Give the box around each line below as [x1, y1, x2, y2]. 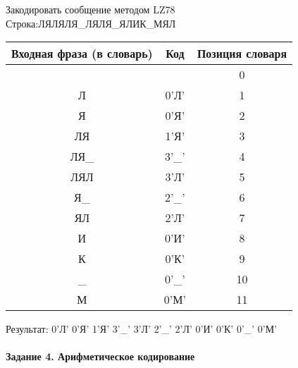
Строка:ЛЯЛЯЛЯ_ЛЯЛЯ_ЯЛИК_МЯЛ [6, 16, 176, 30]
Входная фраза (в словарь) [11, 45, 153, 62]
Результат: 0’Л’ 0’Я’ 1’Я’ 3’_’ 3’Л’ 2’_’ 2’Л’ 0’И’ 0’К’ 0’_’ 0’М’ [6, 321, 278, 336]
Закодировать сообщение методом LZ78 [6, 2, 175, 16]
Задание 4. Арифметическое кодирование [6, 349, 195, 364]
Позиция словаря [197, 45, 287, 62]
